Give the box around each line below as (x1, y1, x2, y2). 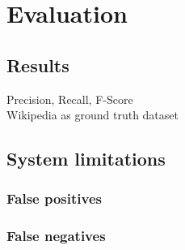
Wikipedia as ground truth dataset (6, 106, 179, 123)
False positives (6, 188, 102, 209)
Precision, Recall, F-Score (6, 90, 133, 107)
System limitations (6, 146, 166, 171)
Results (6, 52, 69, 77)
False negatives (6, 226, 106, 246)
